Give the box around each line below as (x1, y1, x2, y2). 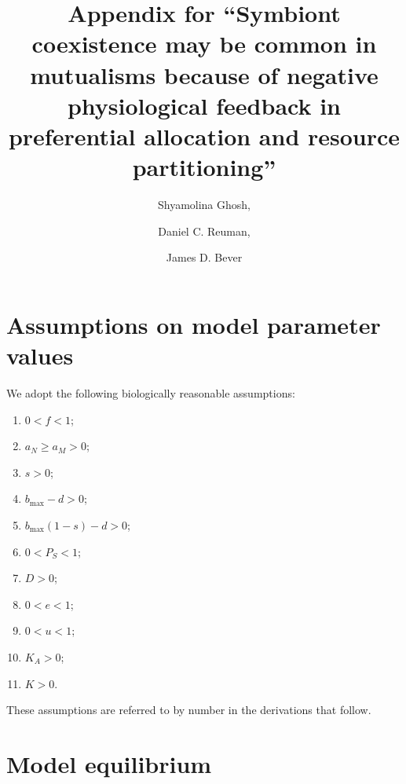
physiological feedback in (67, 89, 342, 121)
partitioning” (132, 151, 276, 183)
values (6, 339, 74, 372)
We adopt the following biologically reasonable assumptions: (6, 384, 295, 401)
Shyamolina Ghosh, (157, 196, 251, 213)
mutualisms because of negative (30, 58, 379, 90)
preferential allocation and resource (8, 119, 401, 152)
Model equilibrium (6, 747, 212, 779)
